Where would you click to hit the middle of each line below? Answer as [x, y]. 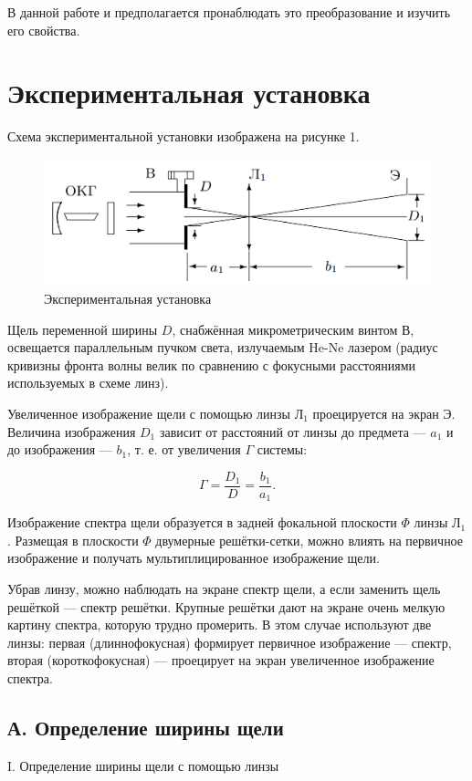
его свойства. [44, 30]
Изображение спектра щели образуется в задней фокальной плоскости [202, 522]
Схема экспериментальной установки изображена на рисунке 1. [184, 136]
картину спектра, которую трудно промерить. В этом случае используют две [220, 625]
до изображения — [60, 449]
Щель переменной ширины [83, 329]
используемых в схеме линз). [88, 383]
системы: [282, 449]
